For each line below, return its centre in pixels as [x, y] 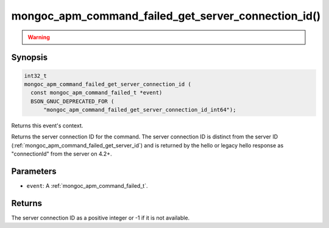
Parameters [34, 172]
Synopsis [30, 58]
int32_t [35, 76]
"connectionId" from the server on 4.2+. [62, 154]
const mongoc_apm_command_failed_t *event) [97, 93]
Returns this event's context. [47, 126]
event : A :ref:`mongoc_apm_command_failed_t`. [87, 186]
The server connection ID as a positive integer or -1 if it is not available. [101, 218]
